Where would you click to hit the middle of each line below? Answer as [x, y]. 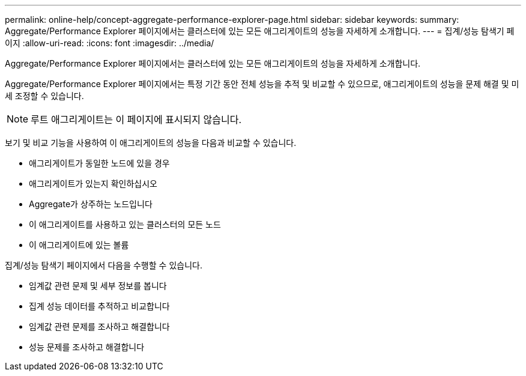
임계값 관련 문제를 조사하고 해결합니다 [99, 326]
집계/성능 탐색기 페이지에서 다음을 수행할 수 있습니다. [104, 265]
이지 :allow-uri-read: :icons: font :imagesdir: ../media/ [110, 43]
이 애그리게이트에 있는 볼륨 [79, 245]
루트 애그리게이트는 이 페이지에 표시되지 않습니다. [136, 120]
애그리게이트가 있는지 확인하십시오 [93, 183]
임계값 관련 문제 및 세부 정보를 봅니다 [98, 286]
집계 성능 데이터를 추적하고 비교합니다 [99, 306]
